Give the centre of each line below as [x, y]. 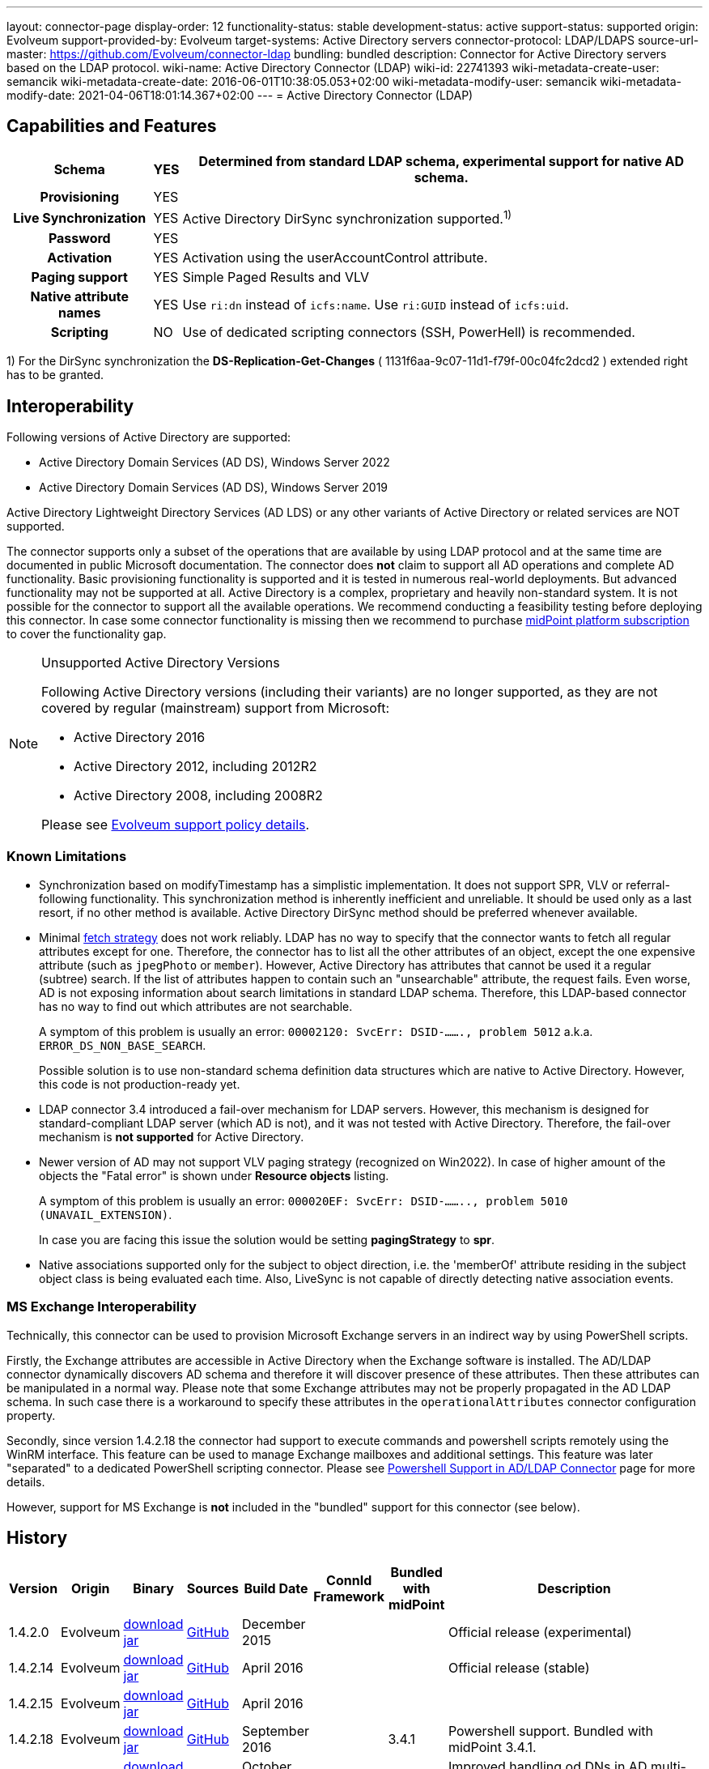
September [276, 1731]
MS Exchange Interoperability [102, 1307]
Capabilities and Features [112, 126]
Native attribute [79, 297]
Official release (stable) [519, 1668]
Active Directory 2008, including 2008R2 [198, 796]
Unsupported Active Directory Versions [161, 663]
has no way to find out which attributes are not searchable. [196, 1006]
